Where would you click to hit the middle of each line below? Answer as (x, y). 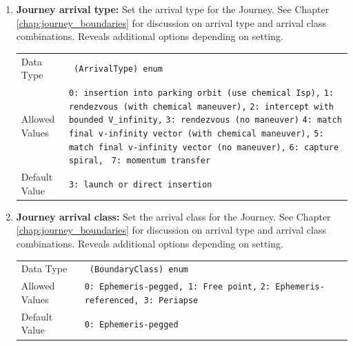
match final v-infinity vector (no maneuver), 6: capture (204, 147)
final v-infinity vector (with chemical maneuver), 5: (196, 133)
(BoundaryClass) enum (139, 270)
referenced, (112, 300)
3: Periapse (171, 300)
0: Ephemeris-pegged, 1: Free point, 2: (178, 287)
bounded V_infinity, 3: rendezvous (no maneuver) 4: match (205, 120)
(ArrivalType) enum (118, 69)
